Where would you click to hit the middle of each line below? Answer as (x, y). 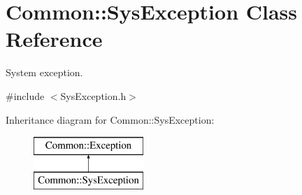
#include (25, 95)
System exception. (44, 72)
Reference (54, 39)
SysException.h (93, 95)
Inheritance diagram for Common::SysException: (110, 119)
